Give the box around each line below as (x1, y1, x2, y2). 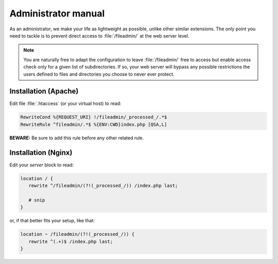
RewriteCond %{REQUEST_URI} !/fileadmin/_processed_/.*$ (20, 114, 167, 120)
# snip (28, 197, 45, 203)
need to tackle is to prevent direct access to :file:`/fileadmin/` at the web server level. (9, 32, 189, 39)
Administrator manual (9, 8, 105, 19)
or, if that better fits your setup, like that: (9, 218, 95, 224)
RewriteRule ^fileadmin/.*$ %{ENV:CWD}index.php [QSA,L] (20, 121, 167, 127)
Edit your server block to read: (9, 162, 74, 168)
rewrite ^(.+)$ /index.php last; (28, 238, 113, 244)
